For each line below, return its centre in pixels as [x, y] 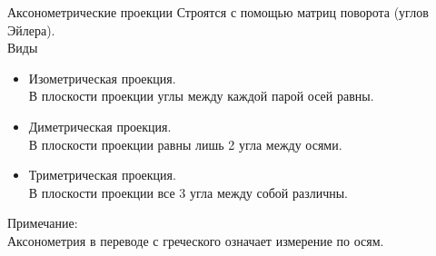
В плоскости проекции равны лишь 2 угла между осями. [185, 144]
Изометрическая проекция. [102, 78]
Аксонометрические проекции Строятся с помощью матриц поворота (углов [218, 12]
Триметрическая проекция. [102, 175]
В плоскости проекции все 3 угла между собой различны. [188, 192]
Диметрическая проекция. [100, 126]
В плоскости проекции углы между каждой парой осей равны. [201, 96]
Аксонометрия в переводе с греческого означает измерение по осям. [196, 240]
